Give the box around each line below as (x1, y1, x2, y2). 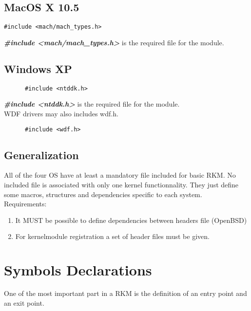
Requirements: (4, 199, 47, 209)
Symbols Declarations (4, 260, 152, 280)
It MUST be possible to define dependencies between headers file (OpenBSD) (15, 215, 247, 225)
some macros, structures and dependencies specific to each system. (4, 189, 202, 199)
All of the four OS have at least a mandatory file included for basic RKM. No (4, 170, 236, 180)
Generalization (4, 147, 79, 162)
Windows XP (4, 61, 72, 76)
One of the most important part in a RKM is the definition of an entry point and (4, 288, 247, 298)
